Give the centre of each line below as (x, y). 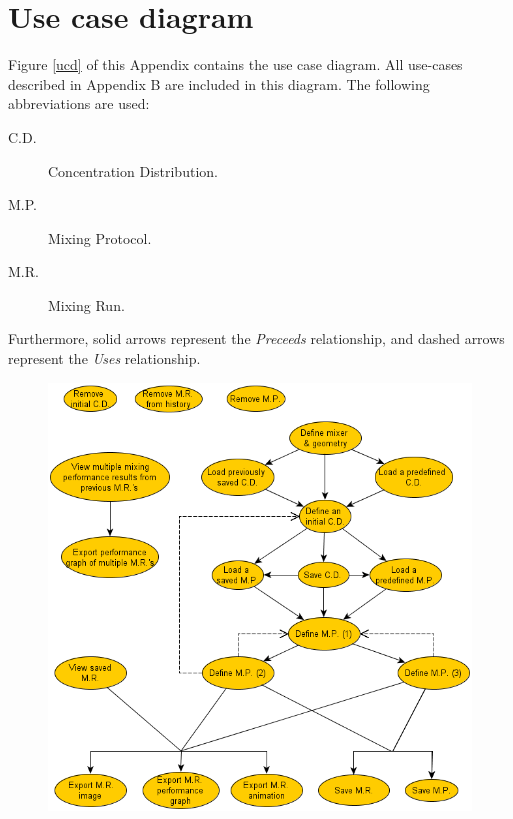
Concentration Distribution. (133, 170)
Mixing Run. (86, 304)
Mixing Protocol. (100, 237)
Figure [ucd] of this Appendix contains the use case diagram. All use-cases (235, 64)
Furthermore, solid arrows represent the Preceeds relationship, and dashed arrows (256, 338)
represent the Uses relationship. (104, 358)
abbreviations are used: (79, 103)
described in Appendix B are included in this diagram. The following (219, 83)
